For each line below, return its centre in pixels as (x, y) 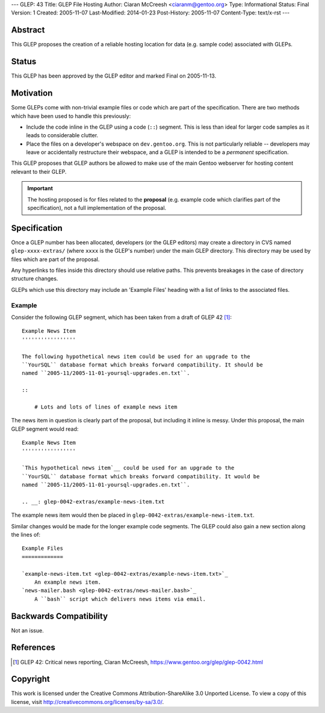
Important (40, 188)
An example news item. (68, 582)
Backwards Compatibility (60, 616)
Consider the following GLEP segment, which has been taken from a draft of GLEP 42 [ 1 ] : (121, 317)
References (33, 648)
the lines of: (26, 535)
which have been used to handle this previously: (71, 116)
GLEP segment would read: (45, 429)
